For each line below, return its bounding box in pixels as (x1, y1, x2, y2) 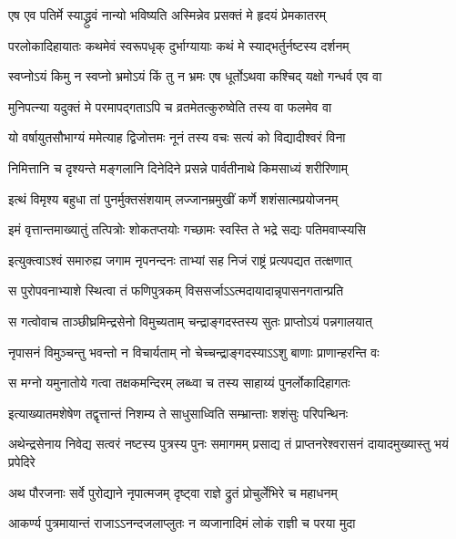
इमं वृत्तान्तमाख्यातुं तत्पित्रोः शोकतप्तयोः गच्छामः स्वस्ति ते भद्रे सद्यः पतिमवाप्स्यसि (8, 220, 366, 239)
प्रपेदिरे (8, 451, 35, 471)
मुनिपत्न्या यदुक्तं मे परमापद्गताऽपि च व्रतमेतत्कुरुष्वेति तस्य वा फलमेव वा (8, 97, 332, 116)
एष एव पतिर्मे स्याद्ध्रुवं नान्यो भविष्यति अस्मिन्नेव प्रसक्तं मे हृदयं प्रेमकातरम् (8, 5, 327, 24)
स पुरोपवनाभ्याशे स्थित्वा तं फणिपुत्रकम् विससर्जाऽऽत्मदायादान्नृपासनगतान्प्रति (8, 281, 344, 300)
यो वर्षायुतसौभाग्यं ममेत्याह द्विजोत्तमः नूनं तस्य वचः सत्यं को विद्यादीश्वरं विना (8, 128, 346, 147)
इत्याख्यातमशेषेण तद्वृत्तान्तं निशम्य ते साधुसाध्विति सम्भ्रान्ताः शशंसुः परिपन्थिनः (8, 403, 349, 422)
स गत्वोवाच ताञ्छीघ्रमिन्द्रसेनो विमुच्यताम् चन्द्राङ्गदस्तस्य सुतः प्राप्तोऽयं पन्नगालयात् (8, 311, 372, 330)
